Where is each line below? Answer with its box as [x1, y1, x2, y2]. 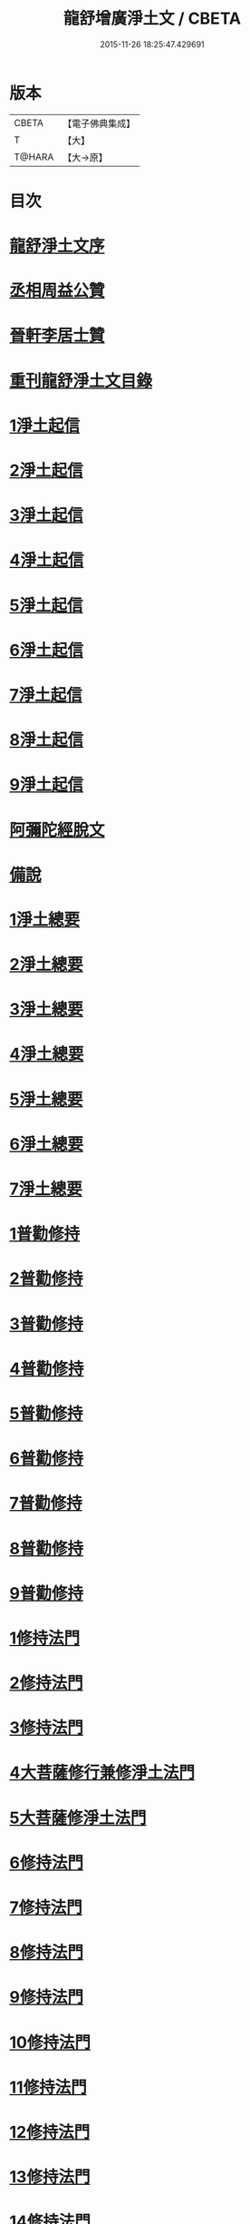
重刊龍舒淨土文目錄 [9, 370, 153, 391]
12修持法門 [9, 2121, 91, 2142]
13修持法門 [9, 2167, 91, 2188]
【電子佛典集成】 [62, 117, 136, 130]
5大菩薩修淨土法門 [9, 1808, 147, 1828]
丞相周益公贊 [9, 280, 106, 301]
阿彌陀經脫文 [9, 819, 106, 840]
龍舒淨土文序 [9, 236, 106, 257]
